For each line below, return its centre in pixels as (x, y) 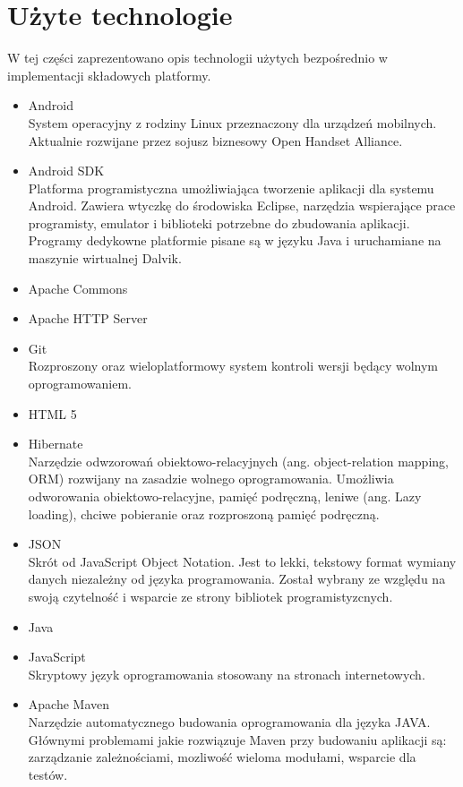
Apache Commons (78, 288)
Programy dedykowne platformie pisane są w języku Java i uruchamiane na (235, 240)
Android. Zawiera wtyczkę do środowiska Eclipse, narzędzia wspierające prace (242, 205)
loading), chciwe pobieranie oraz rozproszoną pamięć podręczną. (204, 513)
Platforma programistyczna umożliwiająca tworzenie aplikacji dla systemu (231, 188)
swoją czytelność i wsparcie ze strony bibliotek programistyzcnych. (210, 596)
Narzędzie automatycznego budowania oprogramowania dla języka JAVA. (229, 721)
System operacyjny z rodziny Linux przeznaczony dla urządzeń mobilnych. (232, 122)
